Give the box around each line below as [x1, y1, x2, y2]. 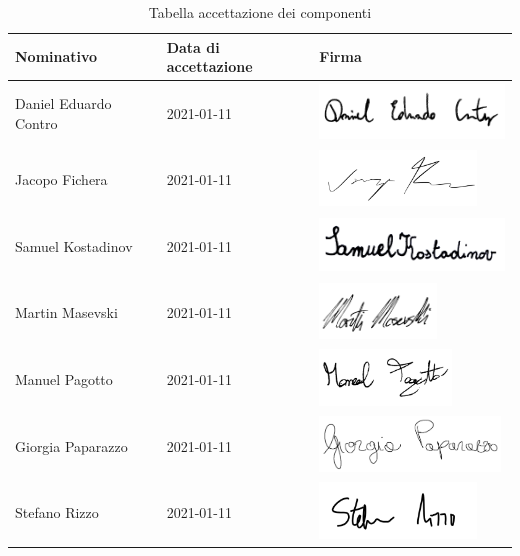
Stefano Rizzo [15, 502, 99, 523]
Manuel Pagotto [15, 369, 113, 389]
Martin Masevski [15, 302, 118, 323]
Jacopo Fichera [15, 169, 108, 190]
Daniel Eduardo [15, 93, 112, 114]
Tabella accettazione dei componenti [148, 2, 372, 22]
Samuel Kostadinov [15, 235, 133, 256]
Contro [15, 112, 58, 133]
